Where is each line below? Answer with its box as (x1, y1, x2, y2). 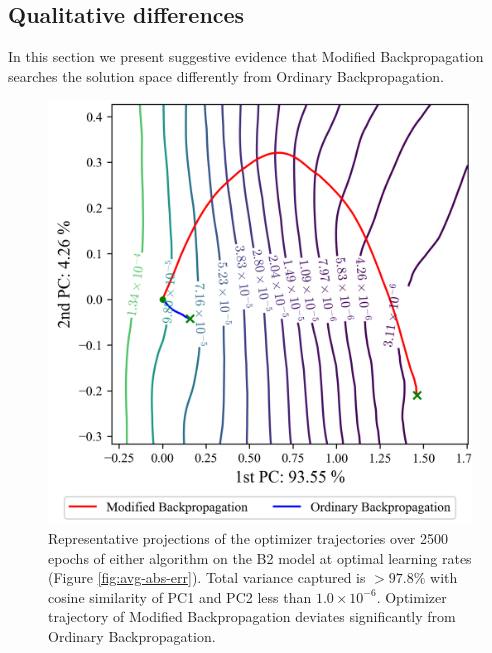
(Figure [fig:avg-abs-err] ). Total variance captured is (48, 567, 366, 588)
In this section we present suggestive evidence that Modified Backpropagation (8, 46, 484, 67)
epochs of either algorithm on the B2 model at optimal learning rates (48, 547, 472, 568)
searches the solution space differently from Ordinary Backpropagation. (8, 65, 444, 86)
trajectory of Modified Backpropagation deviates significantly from (48, 606, 456, 627)
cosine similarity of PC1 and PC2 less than (48, 586, 312, 607)
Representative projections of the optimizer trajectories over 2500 (48, 527, 449, 548)
